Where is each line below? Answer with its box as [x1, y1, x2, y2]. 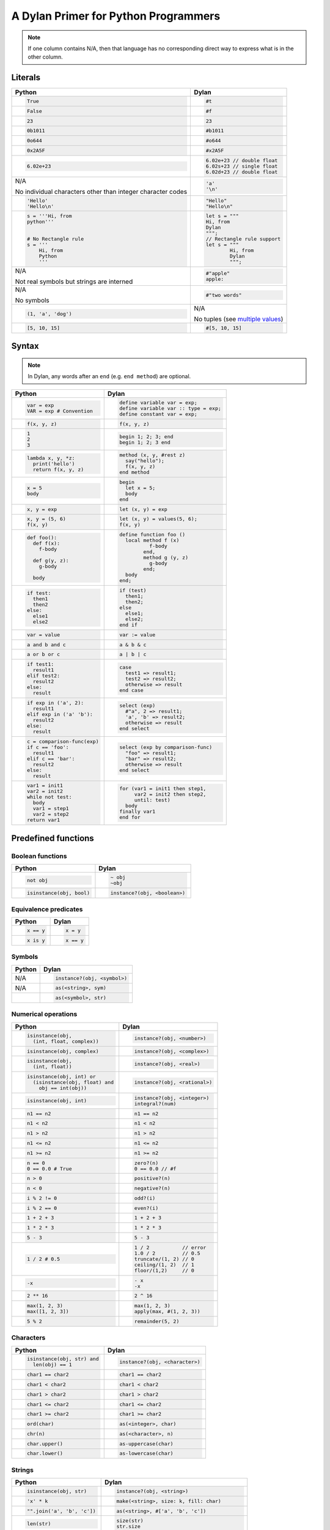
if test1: [26, 661, 54, 668]
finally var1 [119, 808, 156, 815]
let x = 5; [125, 484, 156, 491]
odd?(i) [134, 1195, 156, 1201]
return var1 [26, 817, 61, 823]
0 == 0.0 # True [26, 1165, 73, 1172]
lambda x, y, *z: [26, 455, 75, 461]
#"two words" [205, 291, 242, 298]
